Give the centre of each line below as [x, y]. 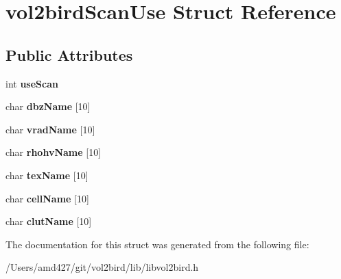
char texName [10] [47, 175]
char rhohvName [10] [54, 152]
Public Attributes [69, 54]
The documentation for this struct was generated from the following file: [157, 244]
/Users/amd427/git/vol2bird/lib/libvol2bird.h [102, 267]
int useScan [32, 83]
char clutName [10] [49, 221]
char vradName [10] [50, 129]
